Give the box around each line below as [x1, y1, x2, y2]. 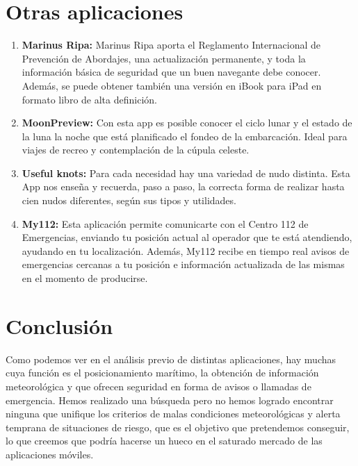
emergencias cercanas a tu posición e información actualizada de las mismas [22, 257, 345, 272]
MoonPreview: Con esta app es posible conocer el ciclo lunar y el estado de [22, 115, 352, 130]
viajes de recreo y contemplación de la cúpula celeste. [22, 142, 250, 157]
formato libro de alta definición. [22, 92, 157, 106]
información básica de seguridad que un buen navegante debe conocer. [22, 65, 321, 79]
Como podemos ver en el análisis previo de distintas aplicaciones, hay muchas [6, 351, 336, 366]
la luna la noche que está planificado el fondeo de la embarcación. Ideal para [22, 128, 348, 143]
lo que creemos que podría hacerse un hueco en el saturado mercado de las [6, 433, 323, 448]
